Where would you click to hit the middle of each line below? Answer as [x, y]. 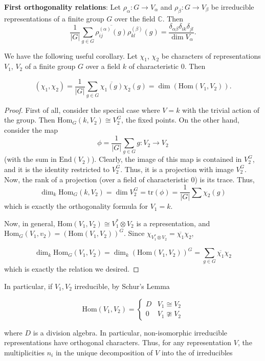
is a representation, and [173, 223]
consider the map [31, 129]
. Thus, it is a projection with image [177, 169]
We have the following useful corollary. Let [71, 55]
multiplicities [25, 352]
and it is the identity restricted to [57, 169]
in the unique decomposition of [104, 352]
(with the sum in [30, 159]
